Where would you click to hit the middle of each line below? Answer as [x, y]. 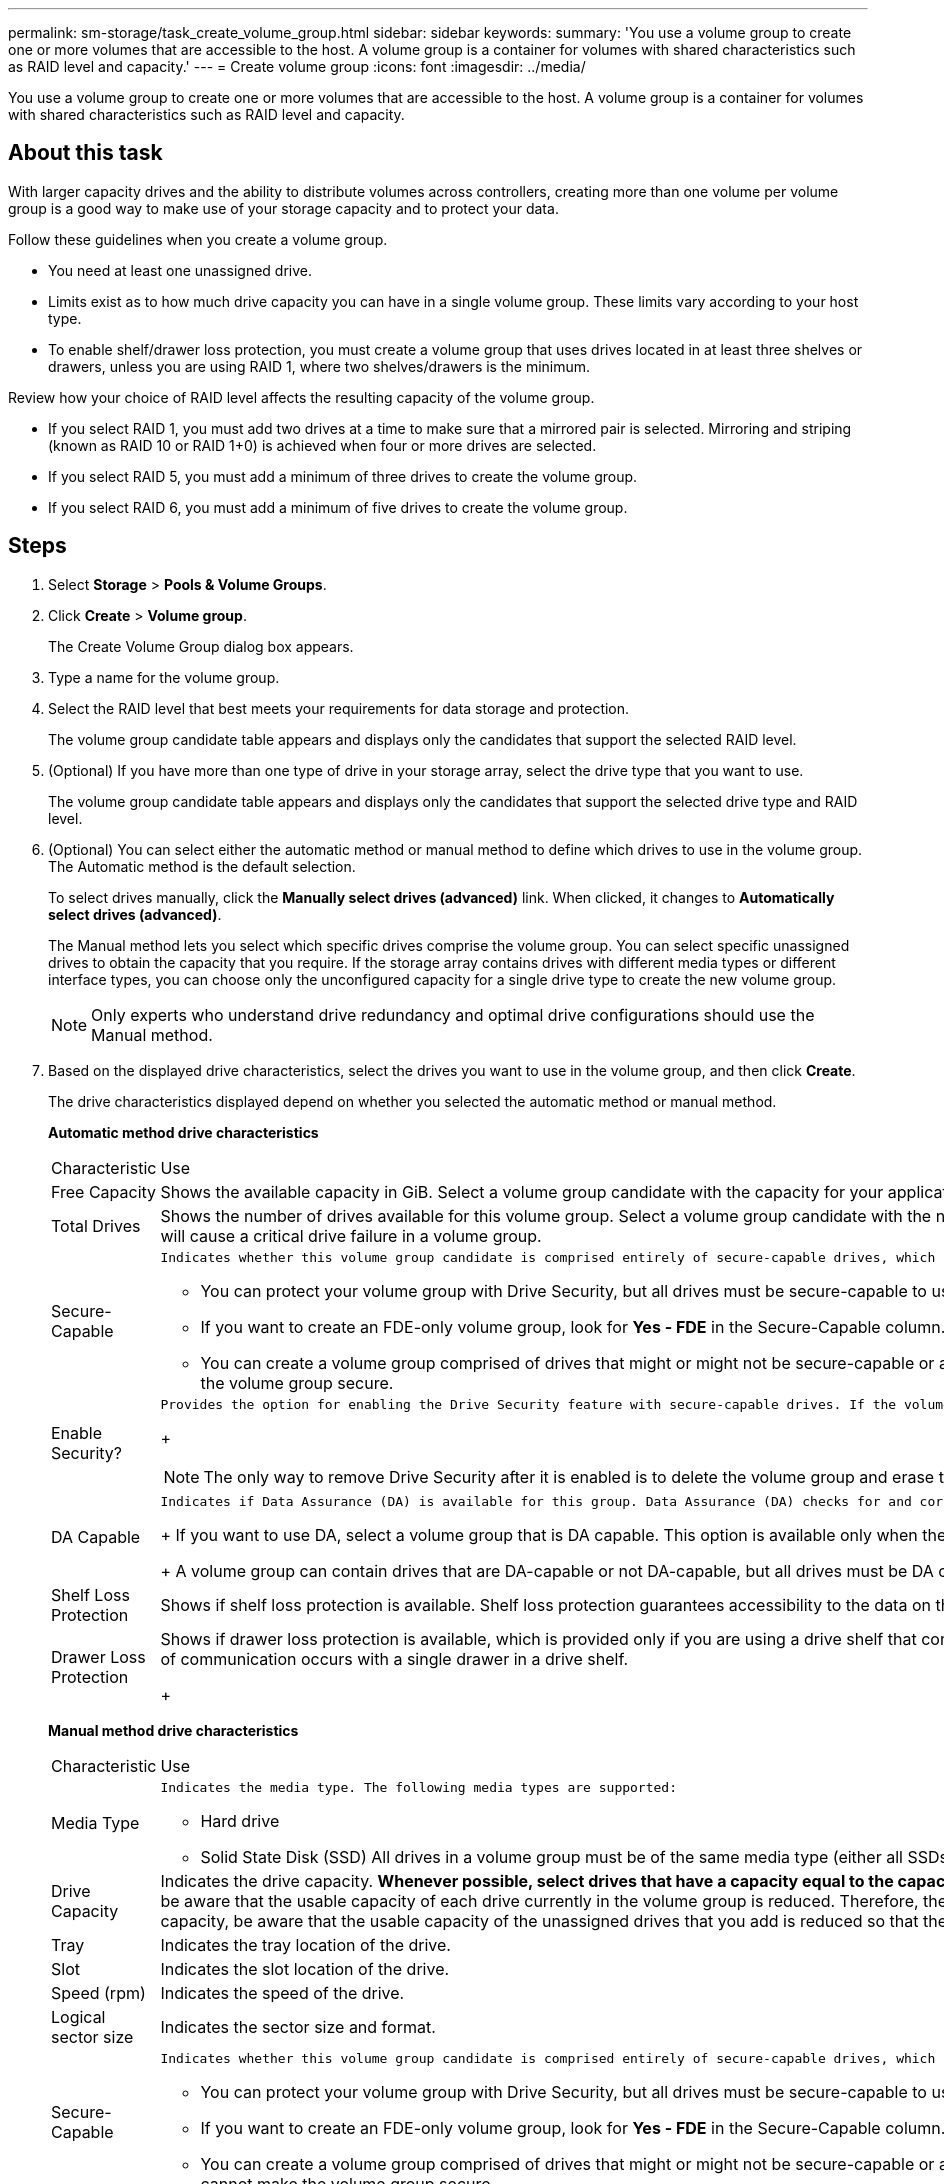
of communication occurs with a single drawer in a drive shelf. [394, 1658]
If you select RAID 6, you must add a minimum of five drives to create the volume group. [338, 507]
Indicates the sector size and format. [298, 2026]
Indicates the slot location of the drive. [305, 1968]
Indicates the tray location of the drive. [305, 1944]
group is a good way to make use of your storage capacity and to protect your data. [283, 208]
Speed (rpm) [98, 1992]
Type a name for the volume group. [164, 677]
